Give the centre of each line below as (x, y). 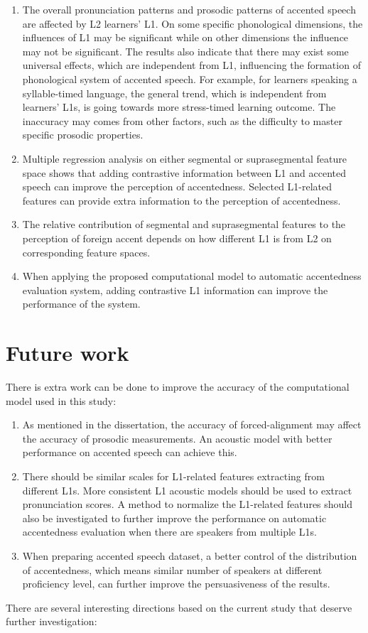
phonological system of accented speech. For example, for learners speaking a (190, 79)
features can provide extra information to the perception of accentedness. (182, 200)
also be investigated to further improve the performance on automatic (174, 518)
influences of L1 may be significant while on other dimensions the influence (185, 37)
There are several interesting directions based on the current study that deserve (179, 607)
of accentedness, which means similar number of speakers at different (172, 569)
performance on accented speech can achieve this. (130, 452)
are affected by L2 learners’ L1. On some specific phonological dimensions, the (193, 23)
